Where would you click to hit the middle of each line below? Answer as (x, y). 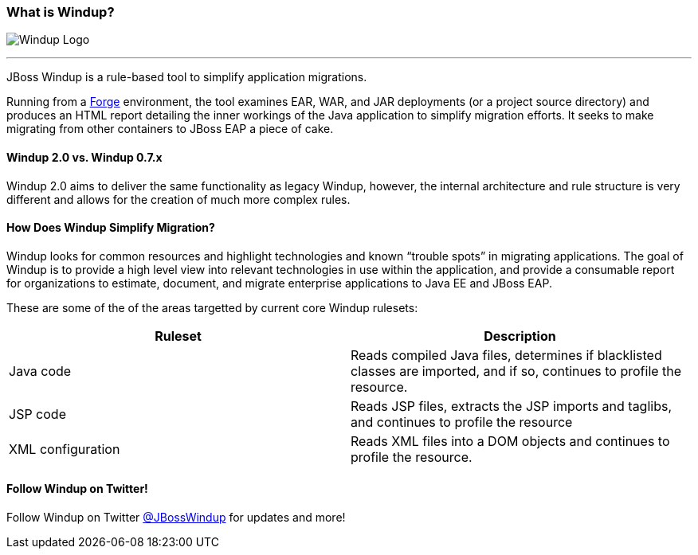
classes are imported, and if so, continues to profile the (516, 371)
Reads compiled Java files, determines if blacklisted (506, 355)
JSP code (37, 414)
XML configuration (65, 449)
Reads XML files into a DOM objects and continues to (510, 441)
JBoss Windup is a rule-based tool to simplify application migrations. (187, 77)
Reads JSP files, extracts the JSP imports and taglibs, (512, 406)
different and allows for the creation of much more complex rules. (178, 199)
